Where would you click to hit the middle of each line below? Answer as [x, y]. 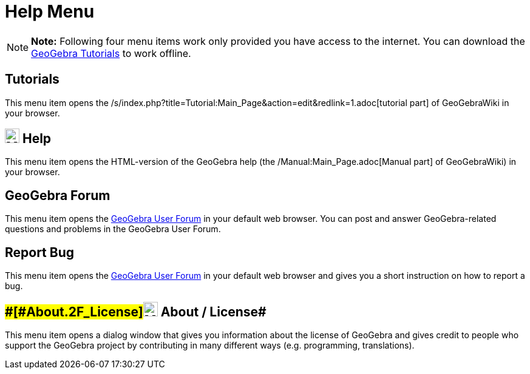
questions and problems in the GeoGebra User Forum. [113, 229]
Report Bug [40, 252]
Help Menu [50, 12]
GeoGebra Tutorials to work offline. [111, 53]
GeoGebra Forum [58, 195]
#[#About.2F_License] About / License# [136, 312]
